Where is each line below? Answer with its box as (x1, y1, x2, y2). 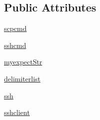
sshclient (4, 107, 30, 117)
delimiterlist (4, 73, 41, 83)
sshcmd (4, 39, 26, 50)
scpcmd (4, 23, 27, 33)
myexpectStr (4, 56, 42, 67)
